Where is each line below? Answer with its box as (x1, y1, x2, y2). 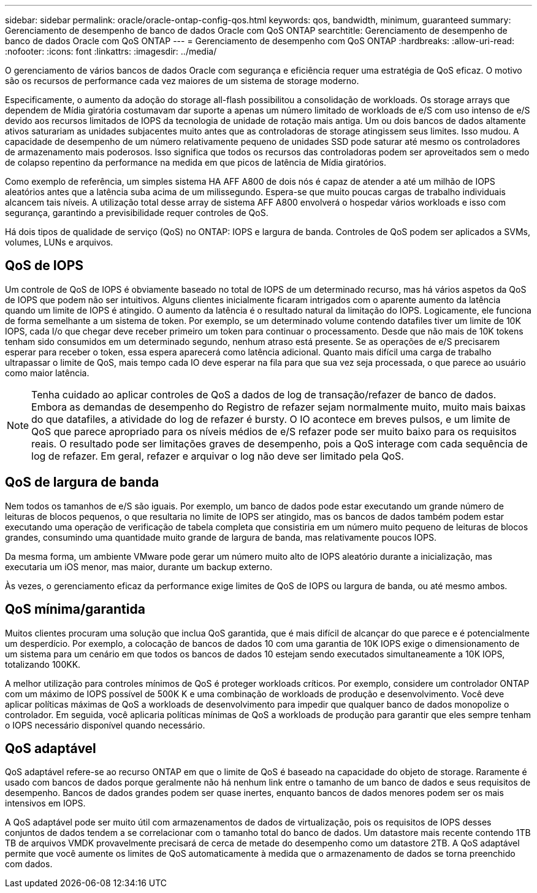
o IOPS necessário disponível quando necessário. (5, 719, 205, 730)
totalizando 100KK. (5, 659, 81, 670)
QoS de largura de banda (5, 474, 159, 490)
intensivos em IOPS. (5, 798, 86, 809)
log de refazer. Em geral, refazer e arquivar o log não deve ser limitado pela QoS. (31, 449, 404, 462)
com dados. (5, 859, 53, 870)
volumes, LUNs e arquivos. (5, 237, 113, 247)
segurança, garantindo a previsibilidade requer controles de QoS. (5, 207, 268, 218)
